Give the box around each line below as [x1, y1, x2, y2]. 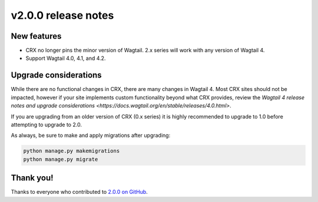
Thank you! [11, 173, 54, 183]
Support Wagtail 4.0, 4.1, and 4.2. [25, 55, 106, 62]
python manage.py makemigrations [23, 147, 120, 154]
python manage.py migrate [23, 156, 98, 163]
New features [11, 31, 62, 41]
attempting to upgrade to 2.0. [11, 121, 82, 128]
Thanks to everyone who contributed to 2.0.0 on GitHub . [11, 188, 148, 196]
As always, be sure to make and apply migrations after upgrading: [11, 132, 171, 139]
